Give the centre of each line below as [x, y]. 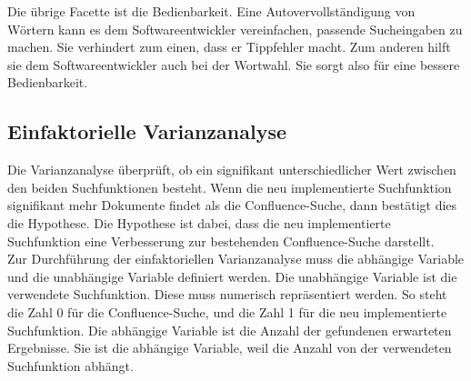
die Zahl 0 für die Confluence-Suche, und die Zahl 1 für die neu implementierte [227, 311]
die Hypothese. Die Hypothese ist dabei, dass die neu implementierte [199, 222]
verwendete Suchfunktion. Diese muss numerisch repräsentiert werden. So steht [227, 294]
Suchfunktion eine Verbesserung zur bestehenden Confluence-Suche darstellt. [221, 241]
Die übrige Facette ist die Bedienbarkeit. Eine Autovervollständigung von [211, 11]
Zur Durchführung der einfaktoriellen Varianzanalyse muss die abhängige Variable [236, 259]
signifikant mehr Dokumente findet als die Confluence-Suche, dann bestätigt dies [232, 205]
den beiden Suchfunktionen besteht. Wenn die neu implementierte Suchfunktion [230, 187]
